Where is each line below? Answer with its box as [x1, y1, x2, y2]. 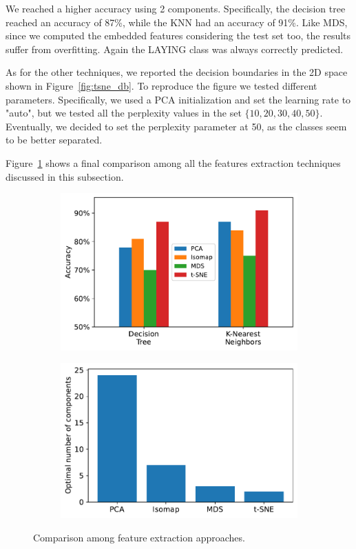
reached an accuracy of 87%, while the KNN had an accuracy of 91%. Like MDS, [6, 14, 348, 29]
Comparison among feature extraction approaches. [33, 530, 245, 545]
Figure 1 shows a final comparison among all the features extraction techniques [6, 155, 341, 170]
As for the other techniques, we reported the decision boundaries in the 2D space [6, 65, 348, 79]
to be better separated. [6, 132, 103, 147]
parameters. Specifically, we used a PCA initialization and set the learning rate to [6, 92, 351, 106]
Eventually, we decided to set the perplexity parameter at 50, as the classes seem [6, 119, 347, 133]
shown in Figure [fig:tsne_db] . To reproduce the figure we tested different [6, 78, 317, 92]
